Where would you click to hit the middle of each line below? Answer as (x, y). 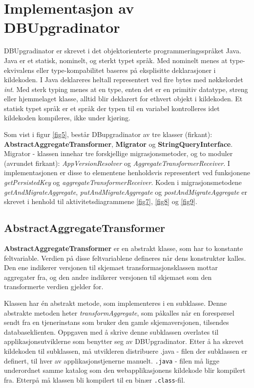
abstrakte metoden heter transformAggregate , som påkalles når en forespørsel (119, 312)
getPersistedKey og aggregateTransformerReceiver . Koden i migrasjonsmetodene (123, 182)
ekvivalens (19, 70)
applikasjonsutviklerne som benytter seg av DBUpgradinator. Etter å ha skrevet (124, 341)
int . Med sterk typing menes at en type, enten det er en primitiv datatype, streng (126, 89)
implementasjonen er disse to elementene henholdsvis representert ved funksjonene (127, 172)
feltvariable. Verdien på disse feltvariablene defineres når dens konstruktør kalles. (125, 258)
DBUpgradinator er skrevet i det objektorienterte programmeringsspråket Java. (123, 51)
